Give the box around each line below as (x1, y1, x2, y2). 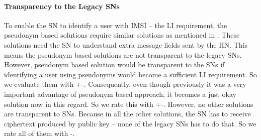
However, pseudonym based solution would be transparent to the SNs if (4, 59, 225, 70)
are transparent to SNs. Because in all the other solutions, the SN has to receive (4, 108, 251, 119)
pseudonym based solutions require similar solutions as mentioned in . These (4, 30, 240, 40)
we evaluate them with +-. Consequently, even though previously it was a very (4, 79, 246, 89)
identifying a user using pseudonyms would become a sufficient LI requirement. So (4, 69, 257, 79)
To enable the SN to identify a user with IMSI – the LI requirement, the (4, 20, 227, 30)
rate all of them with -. (4, 128, 75, 138)
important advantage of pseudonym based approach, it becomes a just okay (4, 88, 236, 99)
